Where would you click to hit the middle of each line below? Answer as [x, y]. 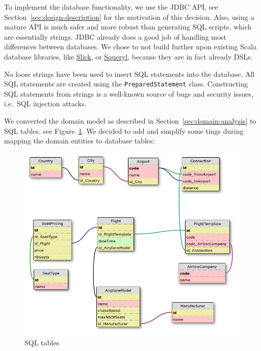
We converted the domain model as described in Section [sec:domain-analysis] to [130, 121]
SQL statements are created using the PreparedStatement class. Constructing [126, 84]
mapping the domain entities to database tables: [80, 141]
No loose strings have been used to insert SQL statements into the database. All [129, 74]
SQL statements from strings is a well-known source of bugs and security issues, [129, 93]
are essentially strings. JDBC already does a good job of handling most [115, 36]
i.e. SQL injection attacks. [45, 104]
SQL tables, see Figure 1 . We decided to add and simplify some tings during [124, 130]
